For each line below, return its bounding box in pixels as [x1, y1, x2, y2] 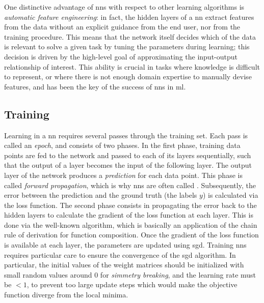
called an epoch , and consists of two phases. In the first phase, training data [4, 140, 241, 150]
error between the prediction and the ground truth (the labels [4, 190, 197, 200]
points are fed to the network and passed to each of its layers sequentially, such [4, 149, 251, 160]
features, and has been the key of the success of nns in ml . [4, 81, 186, 92]
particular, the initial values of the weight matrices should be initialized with [4, 259, 244, 270]
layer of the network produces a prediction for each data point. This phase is [4, 169, 243, 180]
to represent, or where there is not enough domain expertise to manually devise [4, 71, 252, 82]
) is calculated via [202, 190, 258, 200]
